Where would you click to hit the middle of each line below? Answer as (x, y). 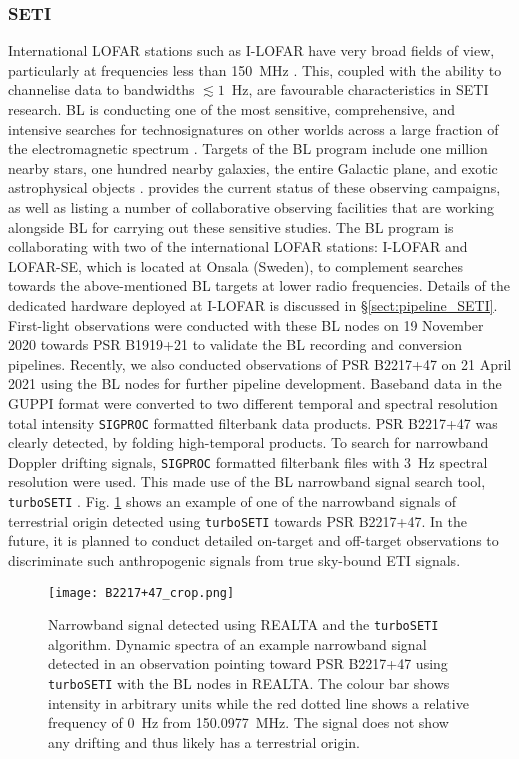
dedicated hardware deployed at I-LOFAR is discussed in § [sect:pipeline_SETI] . (253, 304)
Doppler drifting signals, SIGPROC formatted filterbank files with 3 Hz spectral (248, 461)
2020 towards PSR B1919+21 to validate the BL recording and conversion (235, 344)
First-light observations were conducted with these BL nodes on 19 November (246, 324)
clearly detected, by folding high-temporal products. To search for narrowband (248, 442)
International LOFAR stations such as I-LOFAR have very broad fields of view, (251, 50)
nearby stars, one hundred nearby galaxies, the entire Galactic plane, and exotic (253, 167)
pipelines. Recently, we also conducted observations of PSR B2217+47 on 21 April (260, 363)
